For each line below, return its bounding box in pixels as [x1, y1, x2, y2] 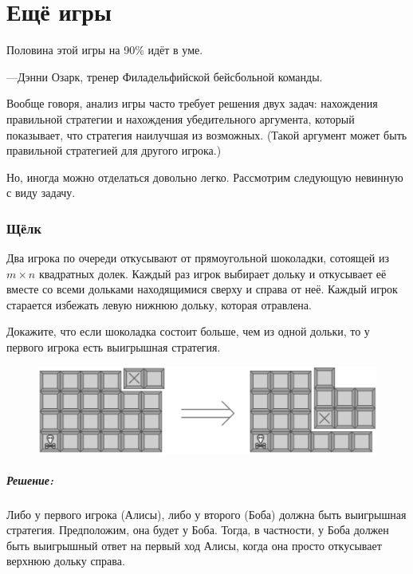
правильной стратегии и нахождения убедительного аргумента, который [6, 110, 355, 127]
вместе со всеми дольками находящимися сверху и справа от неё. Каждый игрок [6, 281, 398, 297]
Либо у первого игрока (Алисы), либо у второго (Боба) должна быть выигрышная [6, 505, 407, 522]
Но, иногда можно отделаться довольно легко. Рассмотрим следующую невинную [6, 168, 403, 185]
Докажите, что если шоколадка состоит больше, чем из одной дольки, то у [6, 323, 370, 340]
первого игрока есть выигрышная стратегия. [6, 339, 221, 356]
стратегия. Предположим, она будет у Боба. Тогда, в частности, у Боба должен [6, 521, 389, 538]
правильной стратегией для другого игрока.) [6, 142, 222, 159]
